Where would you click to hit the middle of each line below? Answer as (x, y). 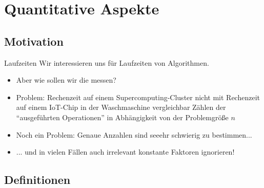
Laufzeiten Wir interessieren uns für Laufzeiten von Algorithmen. (107, 62)
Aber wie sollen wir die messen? (66, 80)
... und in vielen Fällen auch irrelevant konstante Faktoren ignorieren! (125, 152)
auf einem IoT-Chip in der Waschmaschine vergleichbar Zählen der (121, 107)
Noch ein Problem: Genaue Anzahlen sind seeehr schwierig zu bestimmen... (134, 134)
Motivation (34, 41)
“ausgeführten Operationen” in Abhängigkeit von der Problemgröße (122, 117)
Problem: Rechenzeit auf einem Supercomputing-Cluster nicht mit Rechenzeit (138, 97)
